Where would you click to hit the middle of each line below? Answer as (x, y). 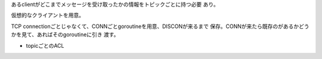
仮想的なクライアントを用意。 (48, 15)
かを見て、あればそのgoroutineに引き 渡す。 (65, 35)
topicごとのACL (45, 45)
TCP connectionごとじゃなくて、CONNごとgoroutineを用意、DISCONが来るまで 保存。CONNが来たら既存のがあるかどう (160, 26)
